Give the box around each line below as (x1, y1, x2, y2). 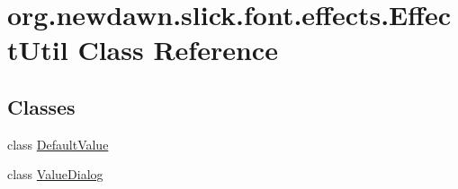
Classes (7, 92, 76, 120)
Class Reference (77, 31, 278, 68)
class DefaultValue (7, 134, 109, 153)
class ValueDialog (7, 165, 103, 184)
